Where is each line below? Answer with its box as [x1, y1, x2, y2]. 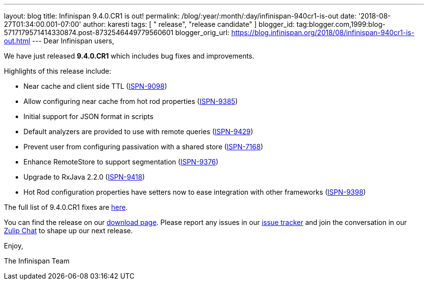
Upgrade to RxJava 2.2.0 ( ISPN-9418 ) [23, 173, 145, 181]
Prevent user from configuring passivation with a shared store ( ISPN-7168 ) [23, 142, 263, 151]
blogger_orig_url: [175, 28, 230, 37]
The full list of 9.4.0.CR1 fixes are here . [4, 203, 128, 211]
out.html [4, 37, 30, 45]
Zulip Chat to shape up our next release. [4, 226, 133, 235]
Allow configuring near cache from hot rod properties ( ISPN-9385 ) [23, 97, 238, 105]
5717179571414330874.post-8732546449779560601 [4, 28, 173, 37]
